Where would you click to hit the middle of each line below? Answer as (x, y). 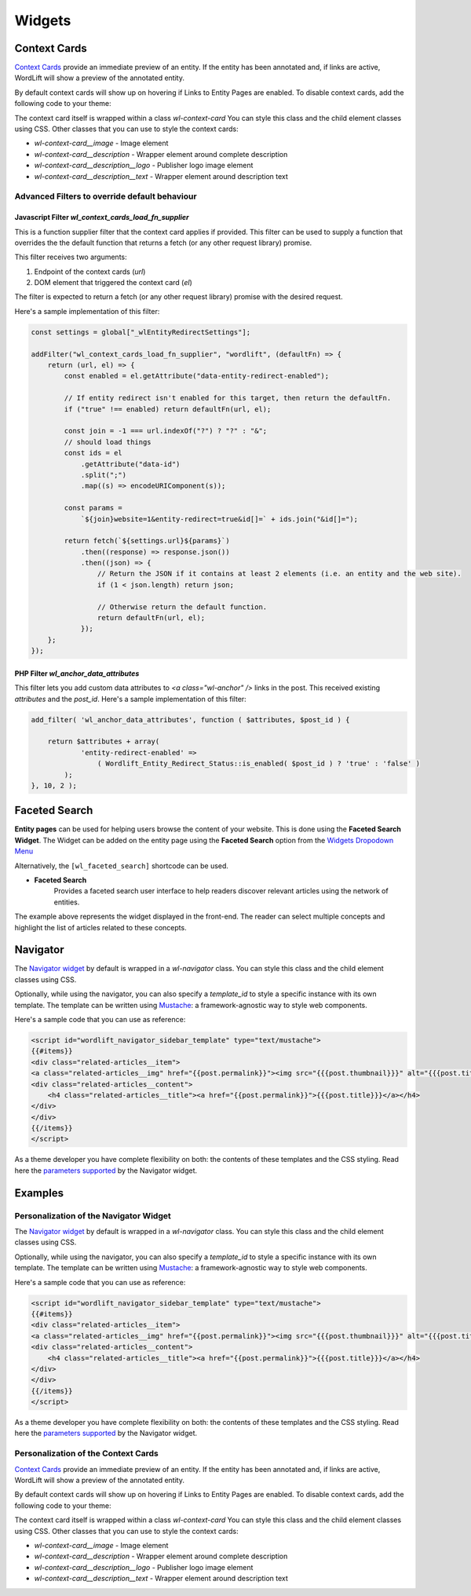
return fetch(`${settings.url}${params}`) (147, 541)
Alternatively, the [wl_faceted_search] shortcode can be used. (122, 866)
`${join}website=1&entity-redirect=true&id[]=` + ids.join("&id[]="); (219, 519)
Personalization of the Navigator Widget (93, 1215)
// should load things (108, 442)
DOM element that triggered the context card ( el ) (113, 283)
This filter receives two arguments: (71, 257)
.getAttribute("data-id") (130, 464)
